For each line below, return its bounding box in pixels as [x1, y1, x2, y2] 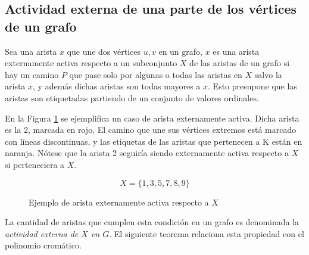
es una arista [213, 45, 260, 57]
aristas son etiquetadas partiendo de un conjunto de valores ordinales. [5, 91, 259, 104]
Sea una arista [5, 45, 57, 57]
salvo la [254, 68, 282, 80]
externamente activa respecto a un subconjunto [5, 57, 177, 69]
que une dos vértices [67, 45, 141, 57]
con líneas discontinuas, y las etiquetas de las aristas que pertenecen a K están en [5, 135, 302, 147]
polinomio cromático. [5, 239, 82, 251]
